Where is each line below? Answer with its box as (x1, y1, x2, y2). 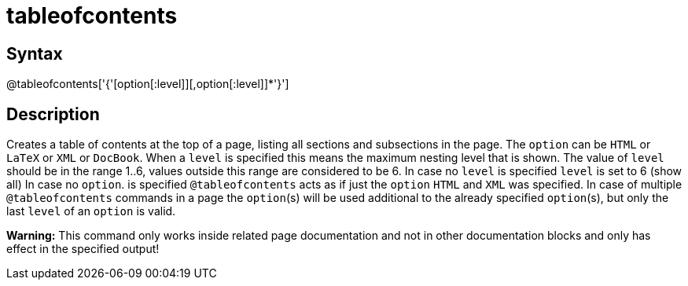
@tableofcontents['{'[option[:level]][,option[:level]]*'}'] (6, 77, 289, 91)
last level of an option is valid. (6, 204, 176, 218)
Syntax (6, 43, 63, 64)
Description (6, 104, 100, 124)
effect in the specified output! (6, 242, 160, 256)
